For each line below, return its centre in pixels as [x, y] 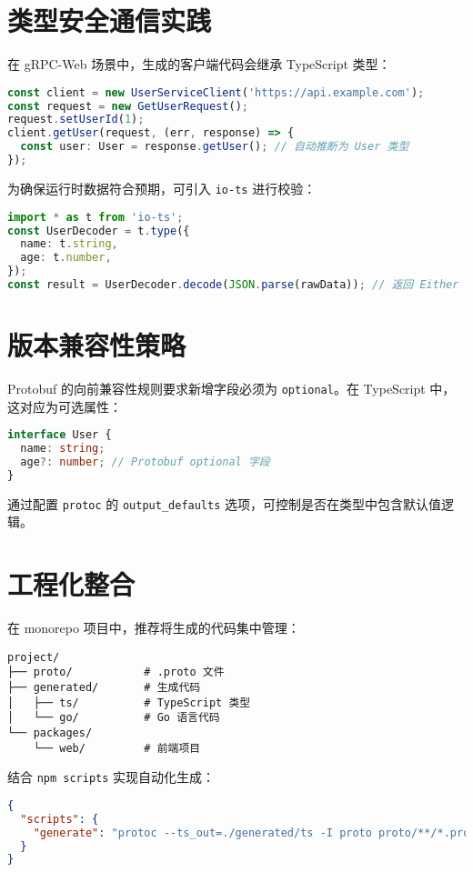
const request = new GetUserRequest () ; [128, 106]
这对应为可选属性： [65, 406]
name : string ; [63, 449]
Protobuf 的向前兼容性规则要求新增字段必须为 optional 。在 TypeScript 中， [231, 388]
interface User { [60, 435]
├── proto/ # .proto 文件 [116, 672]
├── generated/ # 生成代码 [104, 688]
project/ [34, 657]
